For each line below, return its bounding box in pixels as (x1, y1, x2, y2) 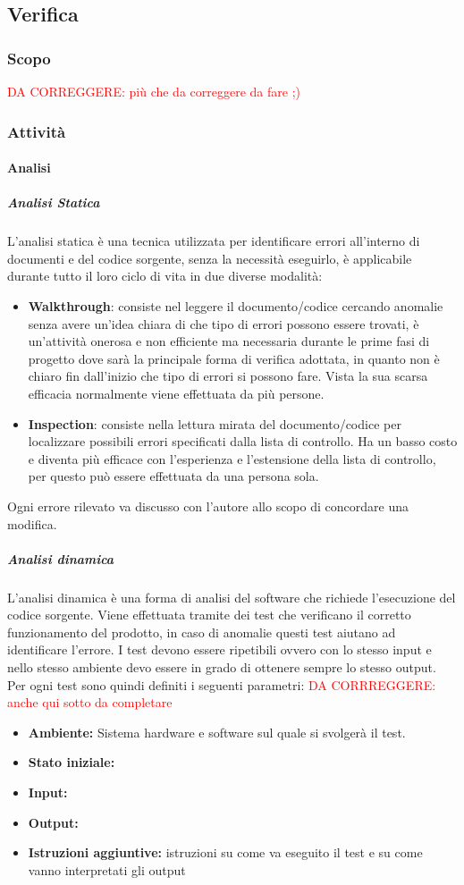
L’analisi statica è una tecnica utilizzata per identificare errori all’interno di (7, 232, 420, 250)
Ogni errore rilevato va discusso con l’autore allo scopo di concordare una (7, 496, 409, 515)
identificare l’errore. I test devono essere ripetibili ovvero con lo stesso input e (7, 640, 432, 659)
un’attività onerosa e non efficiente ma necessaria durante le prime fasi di (28, 332, 430, 350)
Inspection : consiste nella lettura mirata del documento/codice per (28, 414, 401, 433)
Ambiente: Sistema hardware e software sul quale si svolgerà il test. (28, 722, 406, 741)
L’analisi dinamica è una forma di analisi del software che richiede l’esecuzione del (7, 587, 456, 606)
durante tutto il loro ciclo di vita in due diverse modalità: (7, 266, 323, 285)
